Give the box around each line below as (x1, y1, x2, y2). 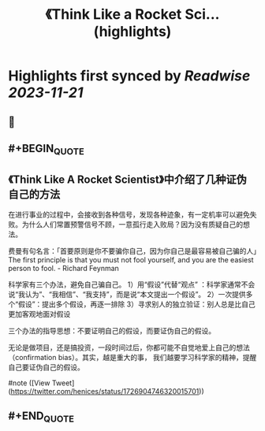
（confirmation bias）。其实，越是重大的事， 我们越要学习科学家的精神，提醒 (8, 352, 257, 362)
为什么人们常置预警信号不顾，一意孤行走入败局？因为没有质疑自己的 (21, 219, 243, 229)
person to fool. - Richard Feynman (8, 263, 120, 273)
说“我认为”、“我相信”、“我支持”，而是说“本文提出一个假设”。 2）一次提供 (8, 289, 246, 299)
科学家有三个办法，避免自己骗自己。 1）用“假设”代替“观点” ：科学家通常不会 (8, 280, 256, 289)
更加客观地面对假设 (8, 309, 71, 318)
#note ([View (8, 378, 50, 388)
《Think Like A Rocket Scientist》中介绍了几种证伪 (8, 173, 247, 186)
